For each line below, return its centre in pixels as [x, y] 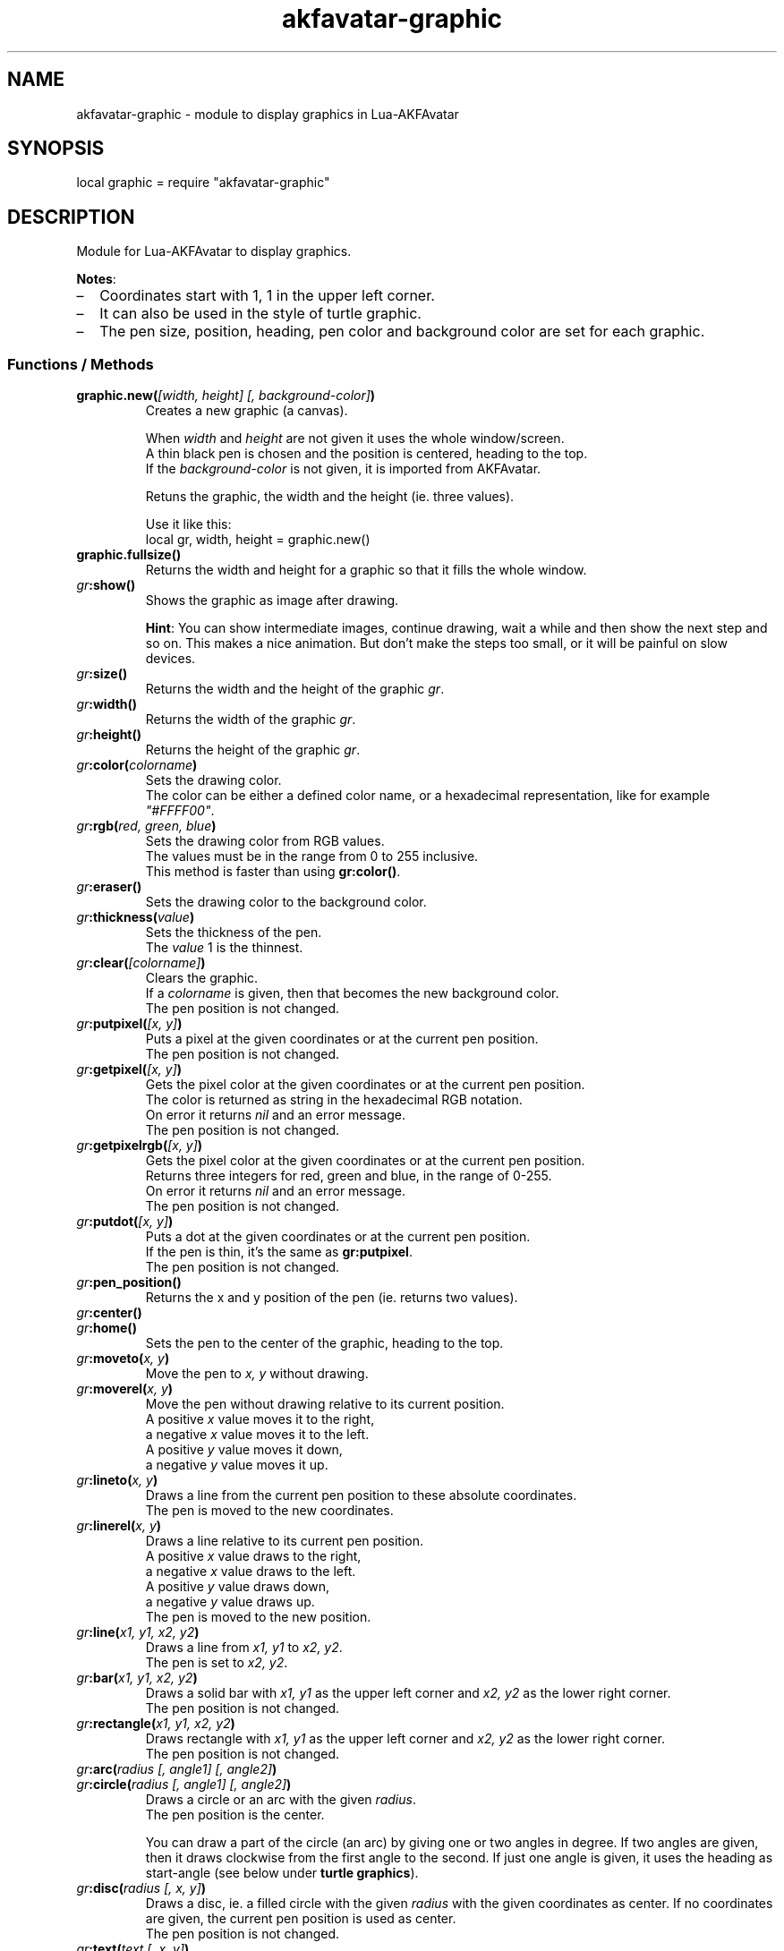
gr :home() [107, 1328]
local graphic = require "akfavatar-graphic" [203, 183]
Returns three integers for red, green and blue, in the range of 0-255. [349, 1176]
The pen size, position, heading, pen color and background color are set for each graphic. [402, 332]
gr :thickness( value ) [136, 917]
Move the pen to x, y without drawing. [257, 1374]
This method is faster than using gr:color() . [273, 872]
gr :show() [106, 585]
